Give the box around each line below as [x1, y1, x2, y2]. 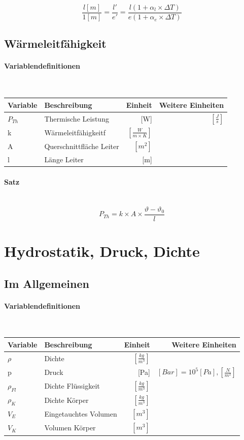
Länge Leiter [44, 154, 84, 165]
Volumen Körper [44, 422, 96, 433]
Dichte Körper [44, 394, 89, 405]
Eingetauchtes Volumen [44, 408, 117, 419]
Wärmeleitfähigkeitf [44, 127, 106, 138]
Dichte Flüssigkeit [44, 380, 100, 391]
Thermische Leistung [44, 113, 109, 124]
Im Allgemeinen [4, 275, 89, 291]
